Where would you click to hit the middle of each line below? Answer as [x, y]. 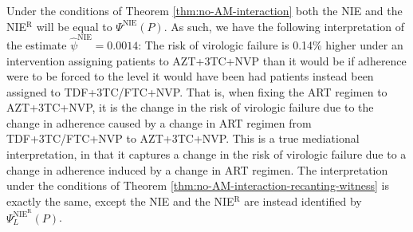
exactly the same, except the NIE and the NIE [120, 201]
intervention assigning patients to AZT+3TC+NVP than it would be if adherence [206, 60]
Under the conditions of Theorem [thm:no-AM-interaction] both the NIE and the [205, 10]
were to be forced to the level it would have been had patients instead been [190, 76]
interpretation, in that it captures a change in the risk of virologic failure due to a [206, 154]
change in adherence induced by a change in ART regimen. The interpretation [197, 169]
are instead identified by [303, 201]
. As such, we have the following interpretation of [284, 26]
